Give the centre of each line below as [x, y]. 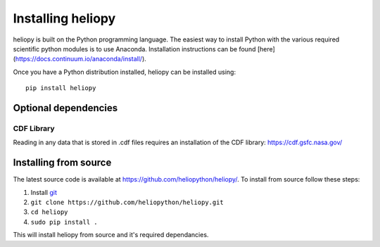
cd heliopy [49, 212]
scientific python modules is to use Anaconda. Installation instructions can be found [134, 49]
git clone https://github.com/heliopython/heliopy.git [127, 202]
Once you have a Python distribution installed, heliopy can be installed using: [124, 72]
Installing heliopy [64, 18]
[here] [266, 49]
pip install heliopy [61, 88]
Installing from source [62, 163]
